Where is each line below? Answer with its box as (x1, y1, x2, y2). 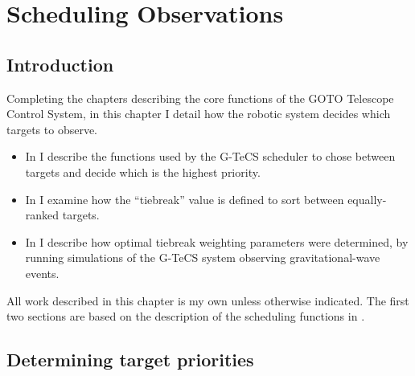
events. (25, 264, 60, 281)
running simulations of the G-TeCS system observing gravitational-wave (25, 249, 380, 266)
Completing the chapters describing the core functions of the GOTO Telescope (6, 89, 394, 106)
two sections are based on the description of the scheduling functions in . (6, 308, 365, 325)
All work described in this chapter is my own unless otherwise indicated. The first (6, 292, 409, 309)
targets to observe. (6, 121, 97, 137)
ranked (25, 206, 60, 223)
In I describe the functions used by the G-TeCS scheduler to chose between (25, 148, 396, 165)
